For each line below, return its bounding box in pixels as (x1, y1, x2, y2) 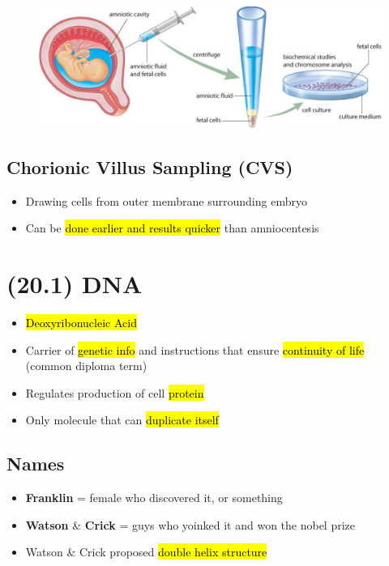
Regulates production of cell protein (25, 384, 204, 401)
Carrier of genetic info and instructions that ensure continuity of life (25, 341, 365, 358)
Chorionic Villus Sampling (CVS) (6, 154, 293, 179)
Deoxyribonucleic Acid (25, 314, 137, 330)
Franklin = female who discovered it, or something (25, 489, 283, 506)
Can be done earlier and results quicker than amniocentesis (25, 219, 319, 236)
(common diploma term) (25, 357, 147, 374)
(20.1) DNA (6, 267, 143, 300)
